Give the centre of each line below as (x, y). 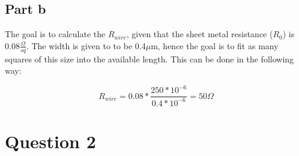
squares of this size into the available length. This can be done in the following (149, 58)
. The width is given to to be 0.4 (86, 45)
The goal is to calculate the (55, 34)
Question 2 (50, 141)
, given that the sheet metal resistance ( (200, 34)
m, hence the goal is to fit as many (215, 45)
